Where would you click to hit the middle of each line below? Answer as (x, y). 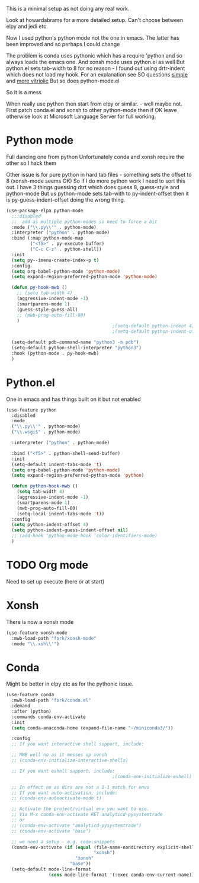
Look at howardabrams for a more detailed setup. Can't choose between (95, 20)
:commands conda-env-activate (49, 717)
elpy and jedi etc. (27, 26)
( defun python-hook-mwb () (45, 486)
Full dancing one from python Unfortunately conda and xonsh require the (95, 157)
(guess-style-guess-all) (47, 310)
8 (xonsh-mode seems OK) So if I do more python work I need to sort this (96, 181)
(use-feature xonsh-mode (37, 633)
